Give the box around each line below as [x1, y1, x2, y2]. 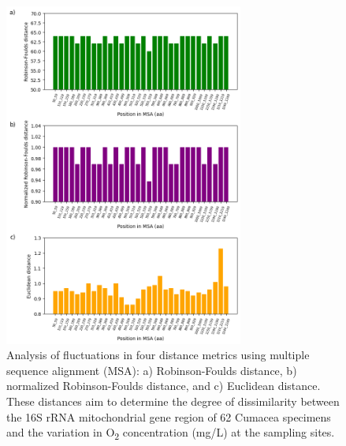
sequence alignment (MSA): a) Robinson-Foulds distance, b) [6, 362, 297, 378]
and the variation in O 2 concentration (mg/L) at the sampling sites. [6, 424, 335, 443]
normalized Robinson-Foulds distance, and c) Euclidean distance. [6, 377, 321, 394]
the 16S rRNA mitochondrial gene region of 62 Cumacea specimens [6, 408, 331, 425]
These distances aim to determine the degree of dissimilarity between [6, 393, 340, 410]
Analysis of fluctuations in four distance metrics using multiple [6, 347, 310, 363]
